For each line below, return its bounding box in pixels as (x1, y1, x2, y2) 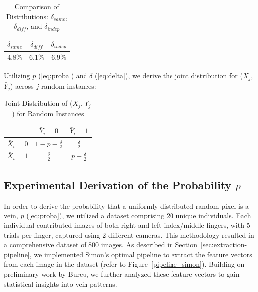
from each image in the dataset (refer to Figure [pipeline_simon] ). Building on (4, 259, 245, 269)
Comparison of (14, 1, 59, 11)
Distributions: (6, 11, 48, 21)
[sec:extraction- (200, 239, 247, 250)
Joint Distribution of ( (4, 98, 73, 108)
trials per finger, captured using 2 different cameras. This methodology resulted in (4, 229, 254, 240)
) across (10, 80, 34, 91)
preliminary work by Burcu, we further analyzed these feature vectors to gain (4, 269, 240, 279)
